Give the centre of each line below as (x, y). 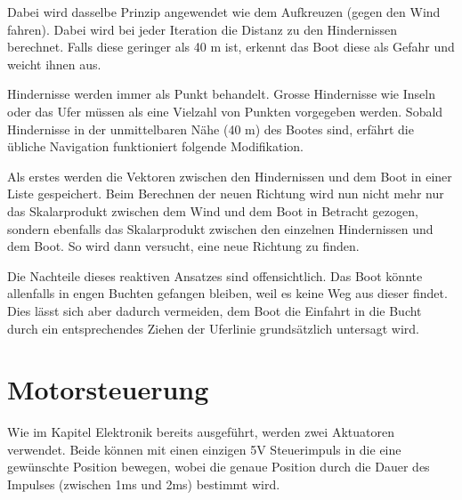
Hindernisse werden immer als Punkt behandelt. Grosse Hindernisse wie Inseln (221, 94)
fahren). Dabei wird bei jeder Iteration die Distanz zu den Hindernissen (202, 29)
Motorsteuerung (108, 389)
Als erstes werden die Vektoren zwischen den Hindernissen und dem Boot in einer (230, 176)
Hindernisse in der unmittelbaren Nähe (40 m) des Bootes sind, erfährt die (211, 129)
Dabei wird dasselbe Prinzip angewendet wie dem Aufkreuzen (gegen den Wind (224, 12)
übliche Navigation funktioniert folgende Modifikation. (156, 146)
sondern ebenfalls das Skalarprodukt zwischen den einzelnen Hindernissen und (220, 228)
